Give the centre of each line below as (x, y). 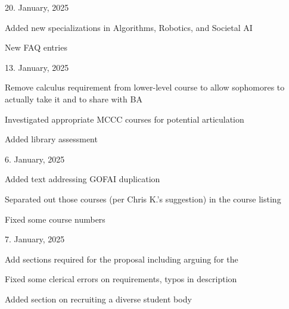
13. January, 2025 (37, 67)
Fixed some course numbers (55, 219)
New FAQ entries (36, 47)
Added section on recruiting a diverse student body (98, 299)
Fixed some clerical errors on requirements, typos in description (121, 279)
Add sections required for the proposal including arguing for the (122, 259)
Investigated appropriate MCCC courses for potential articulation (125, 119)
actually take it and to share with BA (74, 99)
